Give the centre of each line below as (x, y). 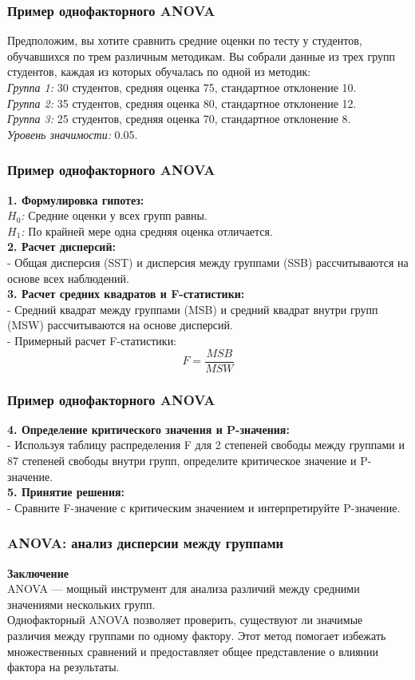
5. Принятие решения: (66, 492)
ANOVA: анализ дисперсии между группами (145, 543)
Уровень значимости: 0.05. (73, 134)
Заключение (38, 573)
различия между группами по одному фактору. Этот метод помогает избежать (197, 635)
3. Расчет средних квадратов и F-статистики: (126, 294)
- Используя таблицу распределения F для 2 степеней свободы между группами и (206, 445)
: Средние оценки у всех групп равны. (114, 215)
